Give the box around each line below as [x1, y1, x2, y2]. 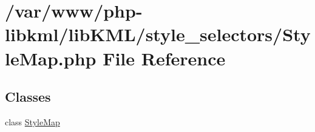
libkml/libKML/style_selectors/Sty [5, 22, 311, 47]
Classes [5, 87, 51, 106]
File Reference [103, 45, 226, 70]
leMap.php [5, 45, 97, 70]
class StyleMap [5, 115, 60, 128]
